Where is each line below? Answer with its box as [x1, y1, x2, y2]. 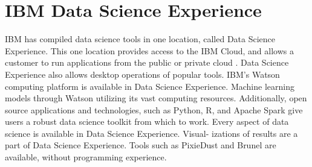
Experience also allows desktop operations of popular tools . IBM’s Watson [5, 68, 280, 80]
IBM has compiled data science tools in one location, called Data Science [5, 33, 276, 45]
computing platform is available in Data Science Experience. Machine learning [5, 80, 294, 92]
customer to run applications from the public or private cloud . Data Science [5, 56, 289, 69]
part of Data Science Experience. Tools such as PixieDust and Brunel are [5, 139, 276, 151]
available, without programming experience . [5, 151, 167, 163]
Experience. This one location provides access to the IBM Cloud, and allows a [5, 44, 294, 57]
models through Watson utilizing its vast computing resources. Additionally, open [5, 92, 307, 104]
